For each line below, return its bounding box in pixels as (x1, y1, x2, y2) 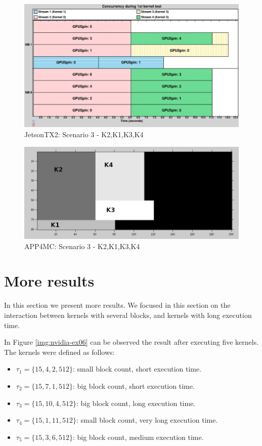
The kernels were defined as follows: (4, 346, 115, 357)
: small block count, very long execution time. (76, 415, 218, 425)
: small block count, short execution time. (72, 363, 202, 374)
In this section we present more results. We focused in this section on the (4, 300, 231, 310)
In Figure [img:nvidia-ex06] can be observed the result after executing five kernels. (4, 337, 259, 347)
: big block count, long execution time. (76, 397, 196, 408)
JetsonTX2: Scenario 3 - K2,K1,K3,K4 (24, 129, 144, 140)
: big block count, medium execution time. (72, 431, 204, 442)
